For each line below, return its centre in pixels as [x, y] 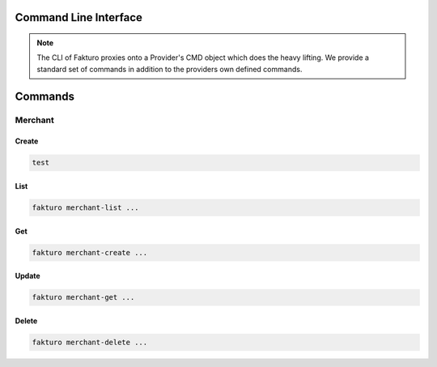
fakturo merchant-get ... [83, 297]
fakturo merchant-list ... [85, 207]
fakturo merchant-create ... [90, 252]
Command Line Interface [79, 17]
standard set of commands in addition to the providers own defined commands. [170, 69]
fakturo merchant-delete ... [90, 342]
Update [28, 276]
